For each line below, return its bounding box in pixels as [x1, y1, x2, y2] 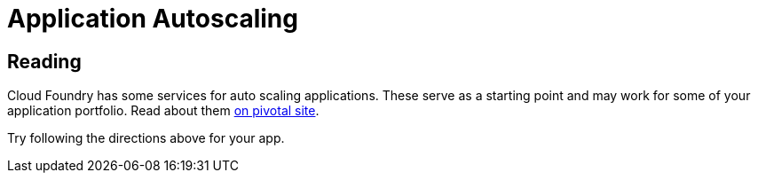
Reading [7, 50, 82, 73]
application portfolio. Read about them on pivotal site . [7, 103, 320, 119]
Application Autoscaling [7, 4, 298, 34]
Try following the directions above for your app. [7, 130, 285, 146]
